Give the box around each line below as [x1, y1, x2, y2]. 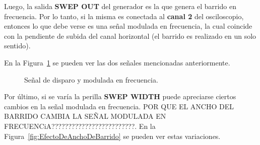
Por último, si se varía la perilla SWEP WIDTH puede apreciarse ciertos [4, 91, 236, 102]
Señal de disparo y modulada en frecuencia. [24, 74, 158, 85]
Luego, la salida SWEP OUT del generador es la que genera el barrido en [4, 1, 236, 11]
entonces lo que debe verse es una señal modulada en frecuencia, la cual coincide [4, 21, 252, 31]
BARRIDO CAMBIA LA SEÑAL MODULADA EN [4, 111, 166, 121]
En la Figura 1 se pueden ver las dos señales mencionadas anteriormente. [4, 57, 230, 67]
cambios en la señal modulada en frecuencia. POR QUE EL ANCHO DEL [4, 101, 234, 111]
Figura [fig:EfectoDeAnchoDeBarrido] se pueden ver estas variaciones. [4, 130, 221, 141]
